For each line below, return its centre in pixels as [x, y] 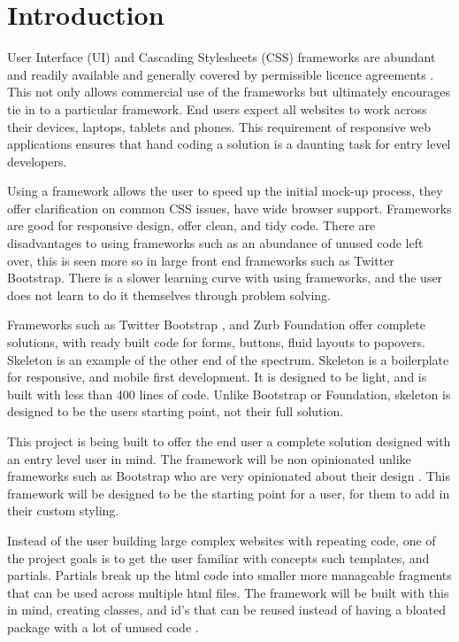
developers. [37, 161]
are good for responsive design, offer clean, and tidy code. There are [191, 225]
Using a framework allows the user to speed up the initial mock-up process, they [225, 191]
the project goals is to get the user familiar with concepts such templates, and [218, 557]
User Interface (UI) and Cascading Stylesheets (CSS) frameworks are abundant [222, 57]
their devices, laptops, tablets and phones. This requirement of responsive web [219, 126]
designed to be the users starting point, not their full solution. [176, 411]
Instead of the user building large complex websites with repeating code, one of [222, 540]
